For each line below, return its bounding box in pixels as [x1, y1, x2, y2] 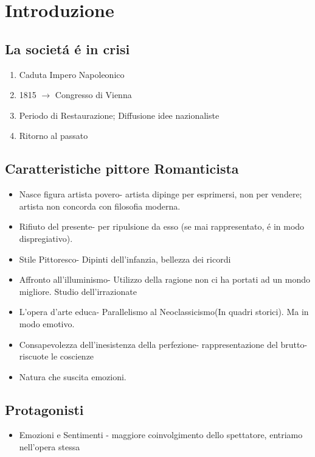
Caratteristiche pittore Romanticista [5, 159, 239, 178]
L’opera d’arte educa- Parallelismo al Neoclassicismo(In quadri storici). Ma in [19, 305, 309, 318]
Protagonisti [5, 400, 84, 419]
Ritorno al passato [19, 129, 88, 142]
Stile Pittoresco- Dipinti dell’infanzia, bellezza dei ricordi [19, 252, 231, 265]
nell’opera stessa [19, 441, 80, 453]
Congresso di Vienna [55, 88, 132, 101]
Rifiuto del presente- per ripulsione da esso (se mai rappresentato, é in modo [19, 220, 305, 233]
